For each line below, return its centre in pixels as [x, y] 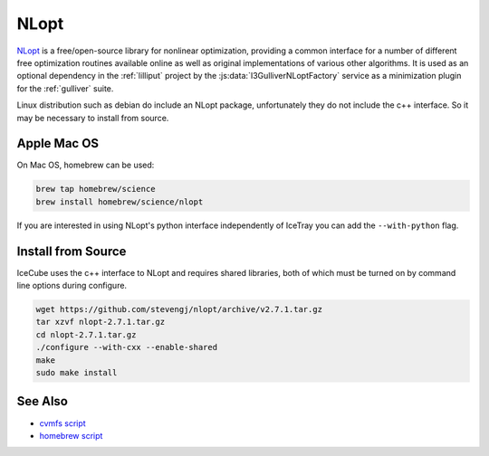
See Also [42, 401]
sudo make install [77, 372]
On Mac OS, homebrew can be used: [86, 165]
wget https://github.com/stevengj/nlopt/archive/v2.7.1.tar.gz [179, 309]
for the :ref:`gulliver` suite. [65, 88]
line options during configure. [72, 286]
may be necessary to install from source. [93, 118]
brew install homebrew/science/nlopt [120, 202]
